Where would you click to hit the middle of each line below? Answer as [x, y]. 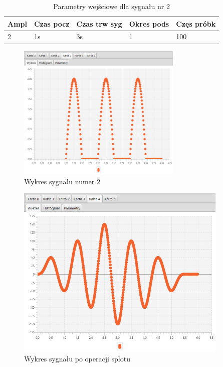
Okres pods [149, 23]
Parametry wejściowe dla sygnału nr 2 [112, 6]
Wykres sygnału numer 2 [62, 181]
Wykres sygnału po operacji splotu [77, 359]
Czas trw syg [99, 23]
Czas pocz [52, 23]
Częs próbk [196, 23]
